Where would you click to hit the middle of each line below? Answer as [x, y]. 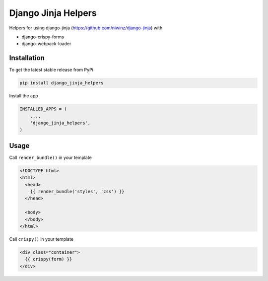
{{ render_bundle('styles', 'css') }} [77, 192]
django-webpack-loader [46, 44]
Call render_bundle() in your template [50, 157]
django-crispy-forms [43, 37]
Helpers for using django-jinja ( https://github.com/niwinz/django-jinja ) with [86, 28]
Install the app [24, 96]
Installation [27, 58]
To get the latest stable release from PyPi [51, 70]
